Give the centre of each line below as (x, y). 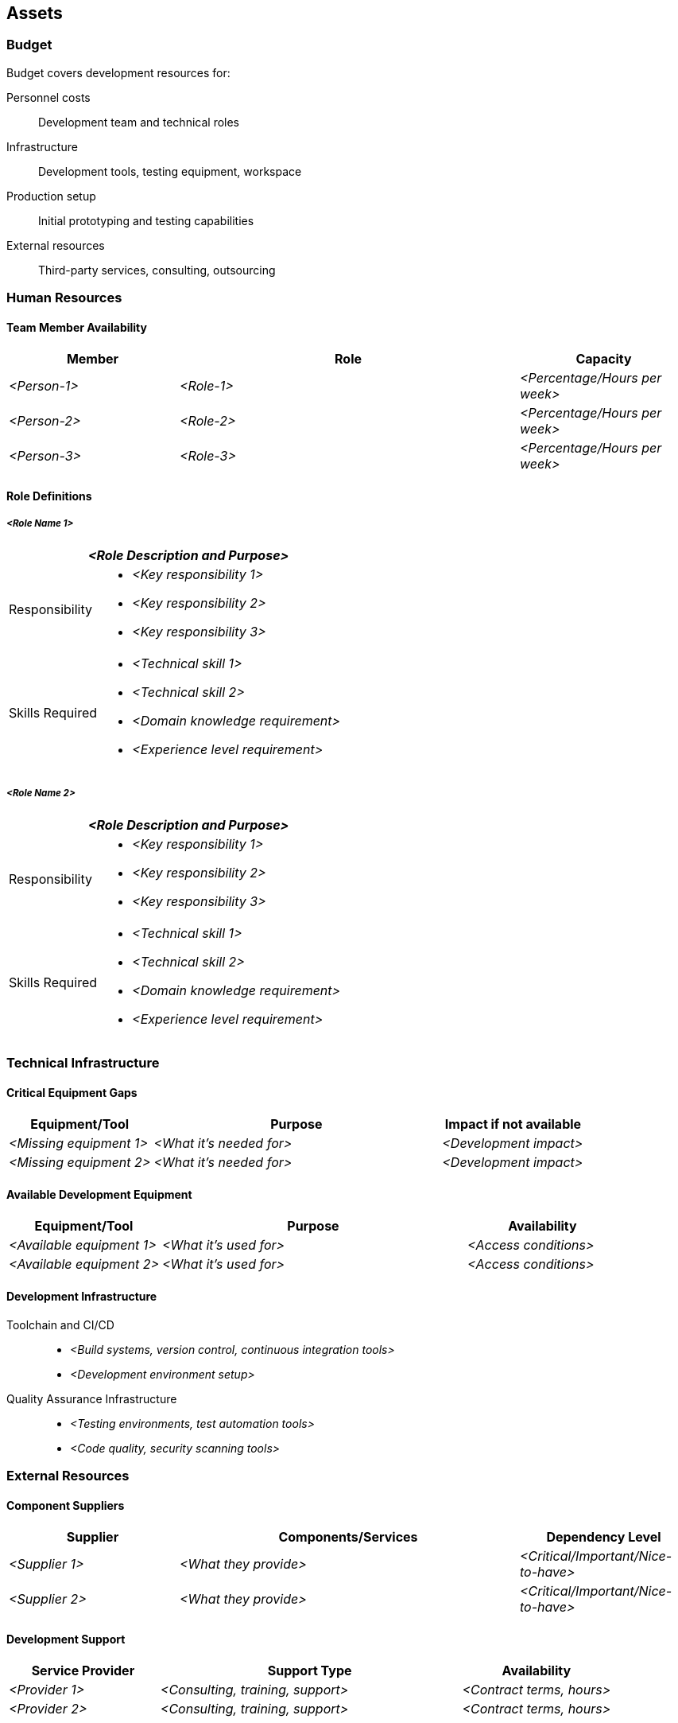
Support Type (310, 1671)
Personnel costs (48, 97)
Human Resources (64, 298)
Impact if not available (513, 1124)
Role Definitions (49, 496)
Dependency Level (604, 1537)
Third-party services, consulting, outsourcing (157, 270)
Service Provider (83, 1671)
